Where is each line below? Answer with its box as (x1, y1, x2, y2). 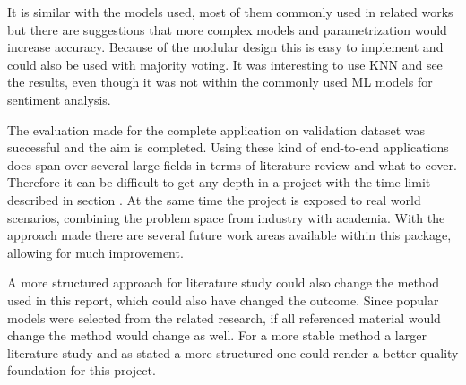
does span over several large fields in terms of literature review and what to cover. (7, 155, 457, 174)
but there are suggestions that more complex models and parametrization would (7, 20, 447, 38)
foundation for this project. (7, 361, 156, 380)
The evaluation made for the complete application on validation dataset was (7, 120, 426, 139)
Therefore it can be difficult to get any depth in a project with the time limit (7, 173, 431, 192)
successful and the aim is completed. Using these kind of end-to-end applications (7, 138, 449, 157)
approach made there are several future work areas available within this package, (7, 226, 452, 244)
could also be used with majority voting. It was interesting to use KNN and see (7, 55, 443, 73)
